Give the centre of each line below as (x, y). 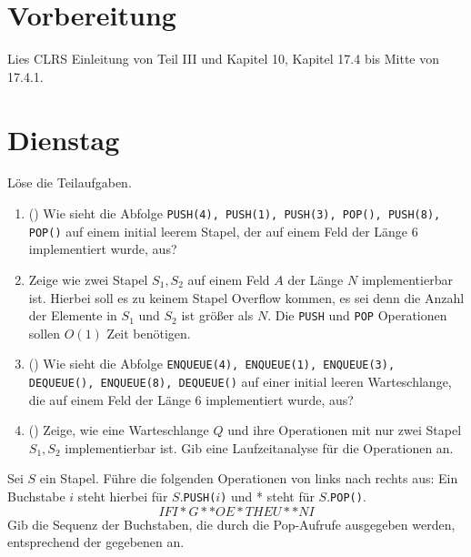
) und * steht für (267, 496)
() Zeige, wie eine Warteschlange (119, 430)
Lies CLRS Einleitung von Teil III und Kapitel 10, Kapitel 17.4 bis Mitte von (224, 59)
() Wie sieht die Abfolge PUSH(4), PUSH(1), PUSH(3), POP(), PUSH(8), (235, 213)
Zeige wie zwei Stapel (88, 279)
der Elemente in (73, 315)
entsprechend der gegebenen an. (96, 542)
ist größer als (217, 315)
